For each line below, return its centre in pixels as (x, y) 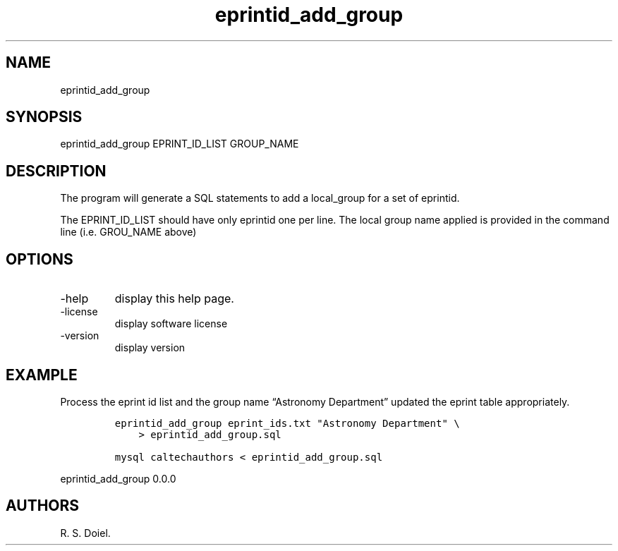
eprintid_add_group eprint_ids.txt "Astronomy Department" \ (287, 423)
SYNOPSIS (44, 117)
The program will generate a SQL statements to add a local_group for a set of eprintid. (260, 198)
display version (150, 348)
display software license (171, 324)
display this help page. (174, 299)
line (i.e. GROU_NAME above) (128, 232)
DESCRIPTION (56, 171)
